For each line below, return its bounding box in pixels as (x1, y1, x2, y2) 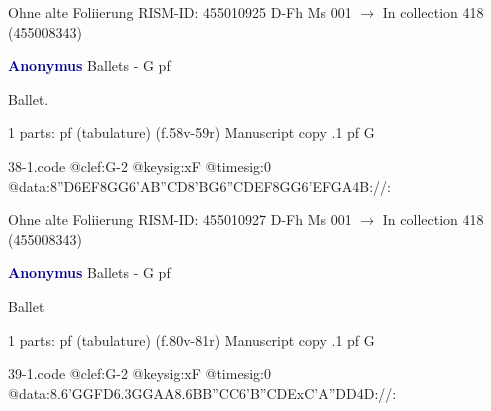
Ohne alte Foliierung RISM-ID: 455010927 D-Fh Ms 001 (8, 209, 352, 230)
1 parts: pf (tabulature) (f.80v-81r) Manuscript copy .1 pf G (8, 329, 375, 350)
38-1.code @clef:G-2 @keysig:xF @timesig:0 (8, 155, 271, 176)
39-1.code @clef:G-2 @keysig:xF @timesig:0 (8, 363, 271, 384)
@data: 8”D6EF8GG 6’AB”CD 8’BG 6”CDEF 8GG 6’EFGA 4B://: (8, 175, 391, 196)
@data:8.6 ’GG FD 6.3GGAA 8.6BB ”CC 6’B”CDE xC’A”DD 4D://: (8, 382, 397, 403)
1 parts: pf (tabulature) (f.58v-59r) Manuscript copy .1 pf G (8, 122, 375, 143)
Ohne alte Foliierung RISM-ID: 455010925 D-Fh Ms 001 (8, 2, 352, 22)
